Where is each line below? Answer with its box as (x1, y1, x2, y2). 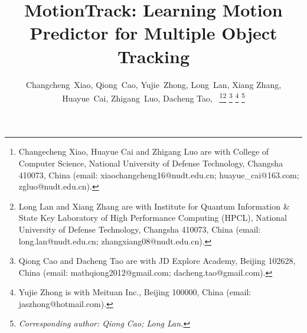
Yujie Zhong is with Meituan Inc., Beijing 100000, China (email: (18, 286, 252, 298)
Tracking (117, 44, 190, 68)
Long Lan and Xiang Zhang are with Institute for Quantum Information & (18, 200, 290, 212)
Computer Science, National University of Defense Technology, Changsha (18, 156, 283, 169)
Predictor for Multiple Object (30, 21, 277, 45)
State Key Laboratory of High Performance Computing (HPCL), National (18, 211, 287, 224)
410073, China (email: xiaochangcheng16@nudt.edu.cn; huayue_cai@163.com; (18, 168, 299, 181)
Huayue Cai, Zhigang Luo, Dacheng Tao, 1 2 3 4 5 (62, 90, 245, 104)
